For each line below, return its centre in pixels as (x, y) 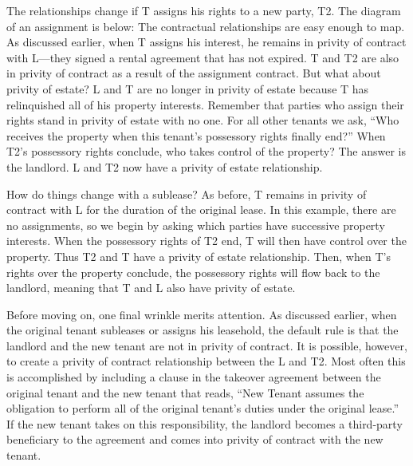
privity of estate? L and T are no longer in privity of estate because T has (188, 88)
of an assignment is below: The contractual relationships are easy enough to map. (206, 26)
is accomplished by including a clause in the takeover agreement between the (194, 377)
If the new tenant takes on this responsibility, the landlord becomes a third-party (205, 423)
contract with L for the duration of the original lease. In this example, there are (201, 209)
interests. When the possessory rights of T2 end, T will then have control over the (206, 241)
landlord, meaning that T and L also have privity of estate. (151, 288)
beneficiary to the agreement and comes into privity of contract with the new (195, 439)
